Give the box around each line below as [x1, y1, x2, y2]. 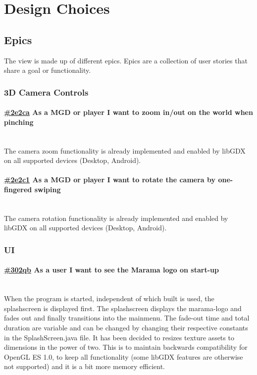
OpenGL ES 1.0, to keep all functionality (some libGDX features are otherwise [4, 351, 243, 362]
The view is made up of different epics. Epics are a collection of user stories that [4, 55, 248, 65]
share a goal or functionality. [4, 65, 91, 75]
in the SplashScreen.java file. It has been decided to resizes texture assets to [4, 332, 234, 342]
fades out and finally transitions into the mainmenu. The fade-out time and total [4, 313, 250, 323]
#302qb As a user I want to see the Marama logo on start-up [4, 265, 219, 275]
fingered [4, 184, 32, 194]
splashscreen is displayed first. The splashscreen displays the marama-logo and [4, 303, 242, 313]
